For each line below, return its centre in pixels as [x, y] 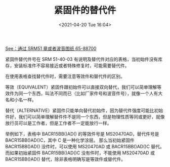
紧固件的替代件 [85, 10]
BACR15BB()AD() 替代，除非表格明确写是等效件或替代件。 [66, 159]
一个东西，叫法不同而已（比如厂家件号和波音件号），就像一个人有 [90, 93]
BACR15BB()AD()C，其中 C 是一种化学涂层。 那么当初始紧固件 [70, 140]
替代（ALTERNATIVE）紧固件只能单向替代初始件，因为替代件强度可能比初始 [84, 110]
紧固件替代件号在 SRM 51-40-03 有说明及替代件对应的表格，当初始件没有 [82, 59]
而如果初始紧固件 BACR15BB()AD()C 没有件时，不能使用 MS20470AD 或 [80, 153]
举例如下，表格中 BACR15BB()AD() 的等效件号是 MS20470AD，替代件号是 [82, 134]
